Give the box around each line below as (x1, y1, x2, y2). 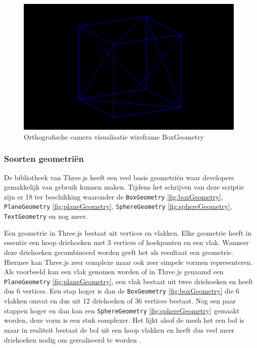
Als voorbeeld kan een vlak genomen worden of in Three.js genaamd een (4, 266, 224, 277)
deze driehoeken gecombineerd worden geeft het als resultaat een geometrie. (4, 247, 234, 257)
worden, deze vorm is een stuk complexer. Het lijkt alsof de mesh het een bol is (4, 315, 244, 325)
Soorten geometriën (4, 152, 84, 165)
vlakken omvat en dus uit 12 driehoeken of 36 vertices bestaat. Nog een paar (4, 296, 236, 306)
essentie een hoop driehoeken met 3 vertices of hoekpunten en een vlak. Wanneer (4, 237, 249, 248)
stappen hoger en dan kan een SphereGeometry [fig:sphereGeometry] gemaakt (4, 305, 240, 315)
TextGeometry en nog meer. (4, 211, 88, 221)
